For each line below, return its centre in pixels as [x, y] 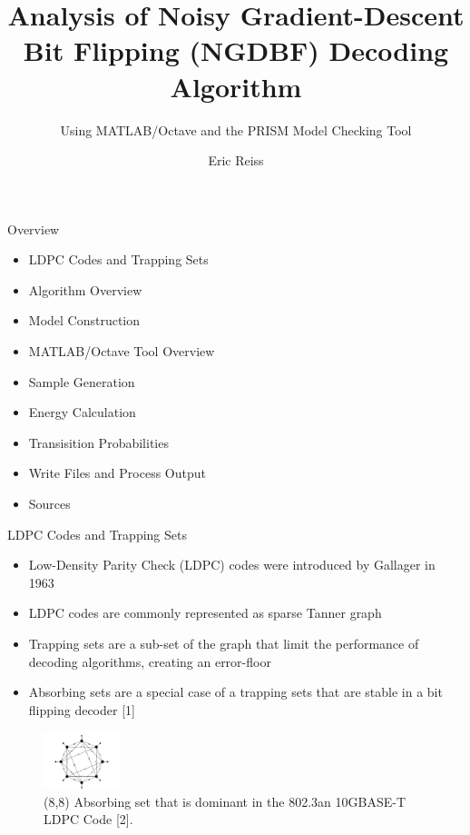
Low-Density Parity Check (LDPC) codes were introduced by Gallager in [232, 565]
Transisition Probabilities [98, 442]
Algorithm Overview [85, 289]
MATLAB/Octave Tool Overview [122, 351]
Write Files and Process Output [117, 473]
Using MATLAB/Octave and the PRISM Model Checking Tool [236, 129]
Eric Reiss [236, 160]
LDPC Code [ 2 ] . [88, 819]
